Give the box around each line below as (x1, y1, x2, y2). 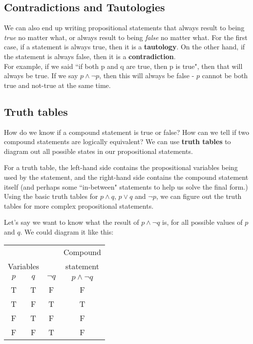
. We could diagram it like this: (20, 226, 114, 236)
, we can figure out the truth (156, 191, 242, 201)
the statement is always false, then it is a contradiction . (4, 51, 176, 61)
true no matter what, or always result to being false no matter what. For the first (4, 32, 248, 42)
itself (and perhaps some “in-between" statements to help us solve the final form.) (4, 181, 248, 192)
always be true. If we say (4, 70, 78, 81)
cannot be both (202, 70, 248, 81)
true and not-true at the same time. (4, 80, 111, 90)
